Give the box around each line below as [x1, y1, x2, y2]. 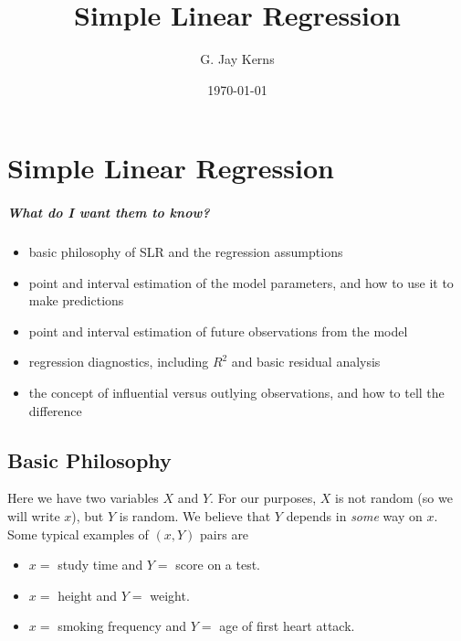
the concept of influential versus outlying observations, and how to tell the [28, 383, 445, 402]
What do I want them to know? [7, 203, 210, 222]
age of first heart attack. [219, 616, 355, 636]
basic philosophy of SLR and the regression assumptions [28, 242, 343, 262]
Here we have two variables [7, 488, 159, 507]
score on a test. [175, 555, 261, 574]
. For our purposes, [210, 488, 317, 507]
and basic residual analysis [231, 352, 381, 371]
